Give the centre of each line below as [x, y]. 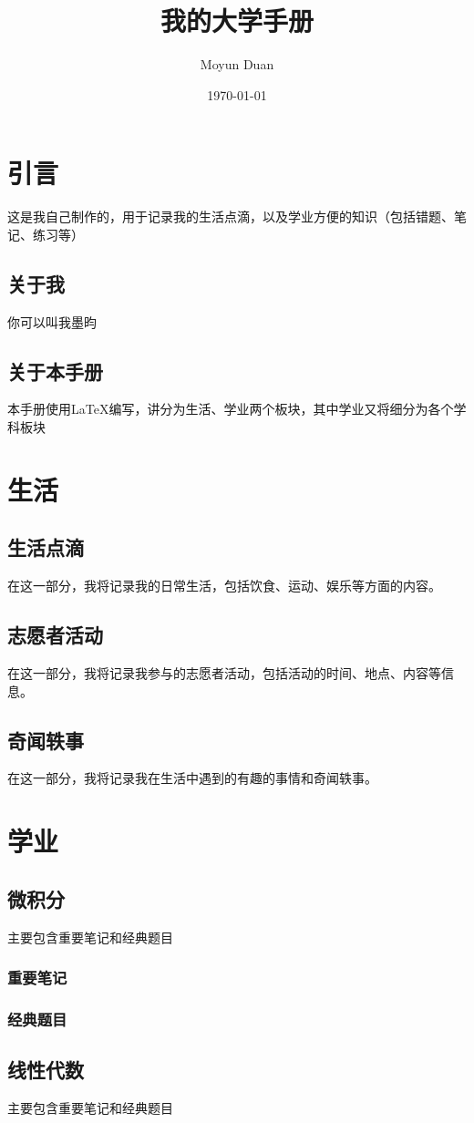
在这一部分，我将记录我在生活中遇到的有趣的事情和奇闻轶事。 [192, 778]
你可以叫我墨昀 [52, 321]
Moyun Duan [237, 64]
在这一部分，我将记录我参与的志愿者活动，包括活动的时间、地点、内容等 [224, 673]
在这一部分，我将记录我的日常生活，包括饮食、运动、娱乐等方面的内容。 [224, 586]
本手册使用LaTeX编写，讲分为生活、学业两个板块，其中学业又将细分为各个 [231, 409]
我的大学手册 [237, 21]
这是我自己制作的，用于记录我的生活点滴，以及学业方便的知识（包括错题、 [231, 216]
